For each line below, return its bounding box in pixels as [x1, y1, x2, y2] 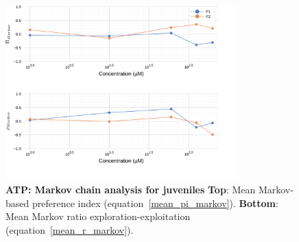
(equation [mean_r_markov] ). [5, 222, 134, 237]
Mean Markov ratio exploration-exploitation [5, 209, 191, 223]
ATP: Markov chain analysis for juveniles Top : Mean [5, 182, 256, 196]
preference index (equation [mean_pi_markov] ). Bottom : [32, 195, 278, 210]
